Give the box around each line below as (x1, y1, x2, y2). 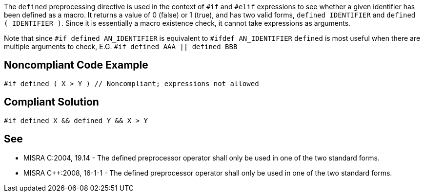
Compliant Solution (4, 96, 99, 108)
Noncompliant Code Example (4, 59, 148, 71)
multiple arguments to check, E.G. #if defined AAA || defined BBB (4, 42, 238, 51)
